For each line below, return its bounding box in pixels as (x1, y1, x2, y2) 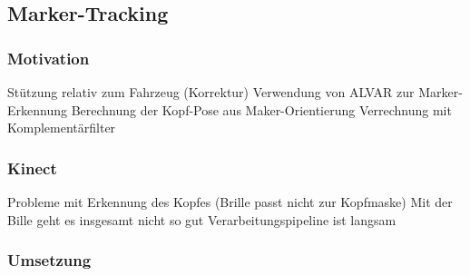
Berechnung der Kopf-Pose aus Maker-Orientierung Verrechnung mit (71, 100, 452, 119)
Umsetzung (7, 249, 92, 271)
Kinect (7, 156, 57, 179)
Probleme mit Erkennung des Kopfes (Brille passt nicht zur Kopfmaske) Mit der (7, 192, 453, 211)
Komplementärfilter (7, 118, 116, 137)
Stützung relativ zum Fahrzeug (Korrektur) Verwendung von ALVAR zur (7, 83, 415, 101)
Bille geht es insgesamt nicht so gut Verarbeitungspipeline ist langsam (7, 210, 397, 229)
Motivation (7, 46, 90, 69)
